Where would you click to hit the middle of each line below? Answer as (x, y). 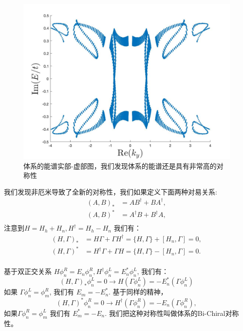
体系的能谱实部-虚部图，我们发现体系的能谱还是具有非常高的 (120, 165)
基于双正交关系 (28, 271)
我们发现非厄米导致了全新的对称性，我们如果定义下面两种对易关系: (111, 191)
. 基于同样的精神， (138, 292)
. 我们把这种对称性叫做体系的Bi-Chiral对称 (172, 313)
